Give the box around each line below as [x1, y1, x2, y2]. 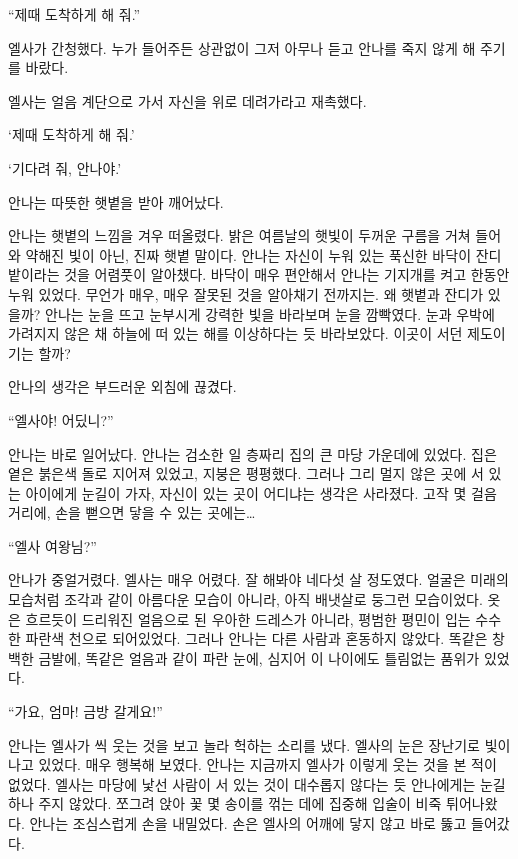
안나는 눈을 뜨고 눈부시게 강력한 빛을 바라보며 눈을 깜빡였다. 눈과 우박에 [45, 303, 495, 324]
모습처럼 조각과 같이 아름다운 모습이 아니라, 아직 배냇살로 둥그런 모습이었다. [8, 589, 483, 610]
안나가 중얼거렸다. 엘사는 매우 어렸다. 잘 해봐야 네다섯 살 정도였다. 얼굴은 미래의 [8, 569, 509, 590]
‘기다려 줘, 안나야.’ [8, 157, 122, 178]
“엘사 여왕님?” [8, 535, 97, 556]
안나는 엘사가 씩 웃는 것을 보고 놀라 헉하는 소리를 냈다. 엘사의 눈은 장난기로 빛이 [8, 734, 511, 755]
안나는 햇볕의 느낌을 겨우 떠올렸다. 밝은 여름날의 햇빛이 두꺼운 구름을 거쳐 [8, 225, 471, 246]
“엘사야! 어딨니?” [8, 409, 114, 430]
